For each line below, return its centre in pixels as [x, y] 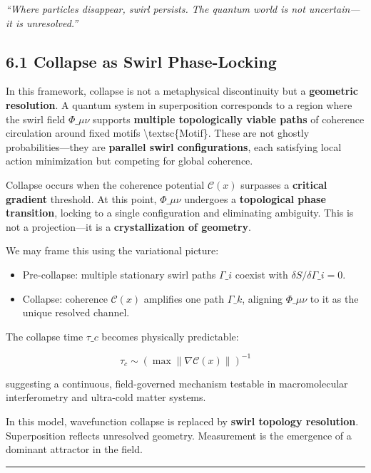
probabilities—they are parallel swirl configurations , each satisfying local [174, 146]
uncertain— [334, 9]
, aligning [263, 298]
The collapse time [45, 336]
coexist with [261, 274]
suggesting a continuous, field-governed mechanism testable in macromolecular [177, 383]
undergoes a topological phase [255, 198]
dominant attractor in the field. [74, 449]
